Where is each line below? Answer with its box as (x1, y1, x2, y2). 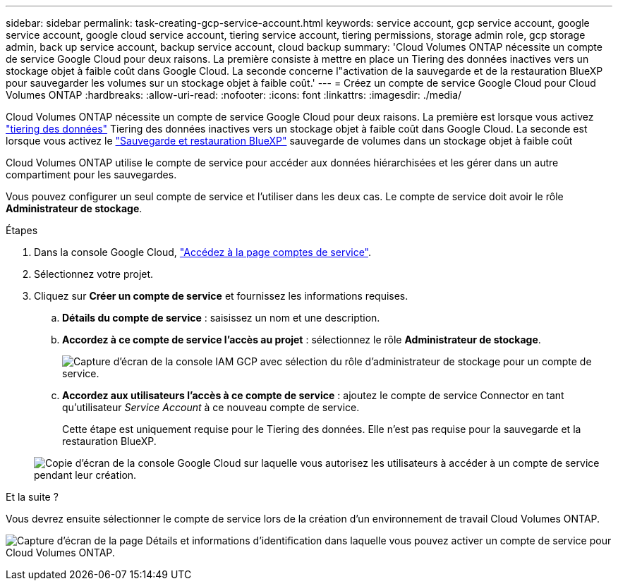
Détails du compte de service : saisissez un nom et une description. (62, 312, 380, 324)
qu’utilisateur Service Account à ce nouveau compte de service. (62, 401, 360, 413)
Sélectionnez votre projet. (34, 268, 154, 280)
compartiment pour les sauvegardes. (6, 169, 177, 181)
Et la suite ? (6, 491, 59, 503)
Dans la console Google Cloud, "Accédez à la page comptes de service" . (34, 246, 372, 258)
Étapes (6, 224, 38, 236)
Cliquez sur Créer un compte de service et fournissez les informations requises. (34, 290, 408, 302)
